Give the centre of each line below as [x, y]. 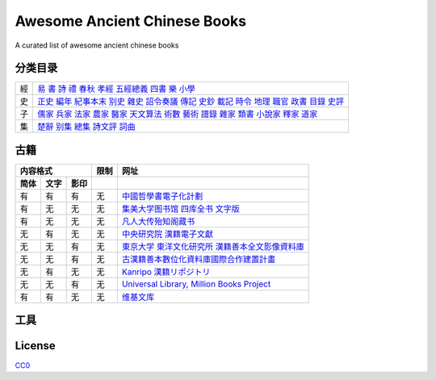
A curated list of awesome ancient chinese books [97, 45]
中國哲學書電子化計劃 [162, 196]
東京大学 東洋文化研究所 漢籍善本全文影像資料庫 [213, 246]
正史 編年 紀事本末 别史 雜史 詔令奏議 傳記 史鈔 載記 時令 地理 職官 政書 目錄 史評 [191, 102]
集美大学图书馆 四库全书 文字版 [180, 208]
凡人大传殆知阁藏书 [158, 221]
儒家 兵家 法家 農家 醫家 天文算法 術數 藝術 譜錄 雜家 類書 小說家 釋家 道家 [178, 115]
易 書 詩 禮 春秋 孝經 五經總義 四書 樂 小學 [116, 89]
